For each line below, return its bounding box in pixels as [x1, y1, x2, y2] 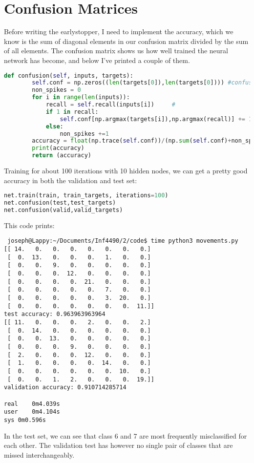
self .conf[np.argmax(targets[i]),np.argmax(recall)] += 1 [60, 115, 253, 123]
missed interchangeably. [4, 449, 75, 460]
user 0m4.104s [4, 408, 60, 416]
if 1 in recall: [45, 108, 99, 115]
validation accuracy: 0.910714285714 [4, 384, 127, 391]
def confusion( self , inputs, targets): [4, 72, 133, 79]
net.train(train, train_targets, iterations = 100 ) [4, 192, 169, 199]
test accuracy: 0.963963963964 [4, 311, 106, 318]
